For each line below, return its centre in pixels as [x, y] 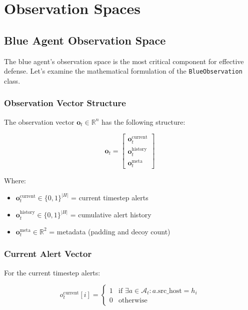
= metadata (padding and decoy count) [110, 231]
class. [12, 80]
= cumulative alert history [111, 215]
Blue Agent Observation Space [85, 40]
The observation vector [39, 121]
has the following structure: [143, 121]
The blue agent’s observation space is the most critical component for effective [124, 61]
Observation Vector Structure [65, 103]
